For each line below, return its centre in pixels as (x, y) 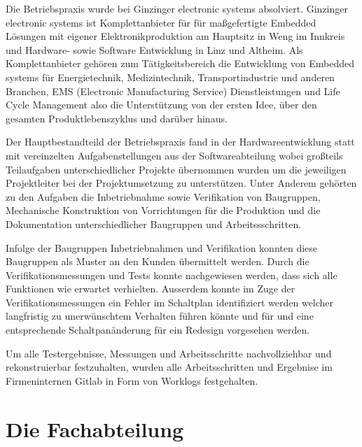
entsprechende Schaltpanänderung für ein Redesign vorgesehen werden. (158, 330)
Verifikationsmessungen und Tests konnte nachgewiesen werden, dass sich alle (172, 275)
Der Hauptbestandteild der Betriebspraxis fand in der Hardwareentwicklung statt (180, 142)
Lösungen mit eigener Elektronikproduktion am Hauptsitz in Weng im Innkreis (175, 36)
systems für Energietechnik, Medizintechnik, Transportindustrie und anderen (170, 77)
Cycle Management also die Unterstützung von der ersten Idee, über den (161, 105)
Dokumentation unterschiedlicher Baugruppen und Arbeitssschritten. (154, 223)
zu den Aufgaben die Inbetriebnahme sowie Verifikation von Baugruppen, (163, 196)
